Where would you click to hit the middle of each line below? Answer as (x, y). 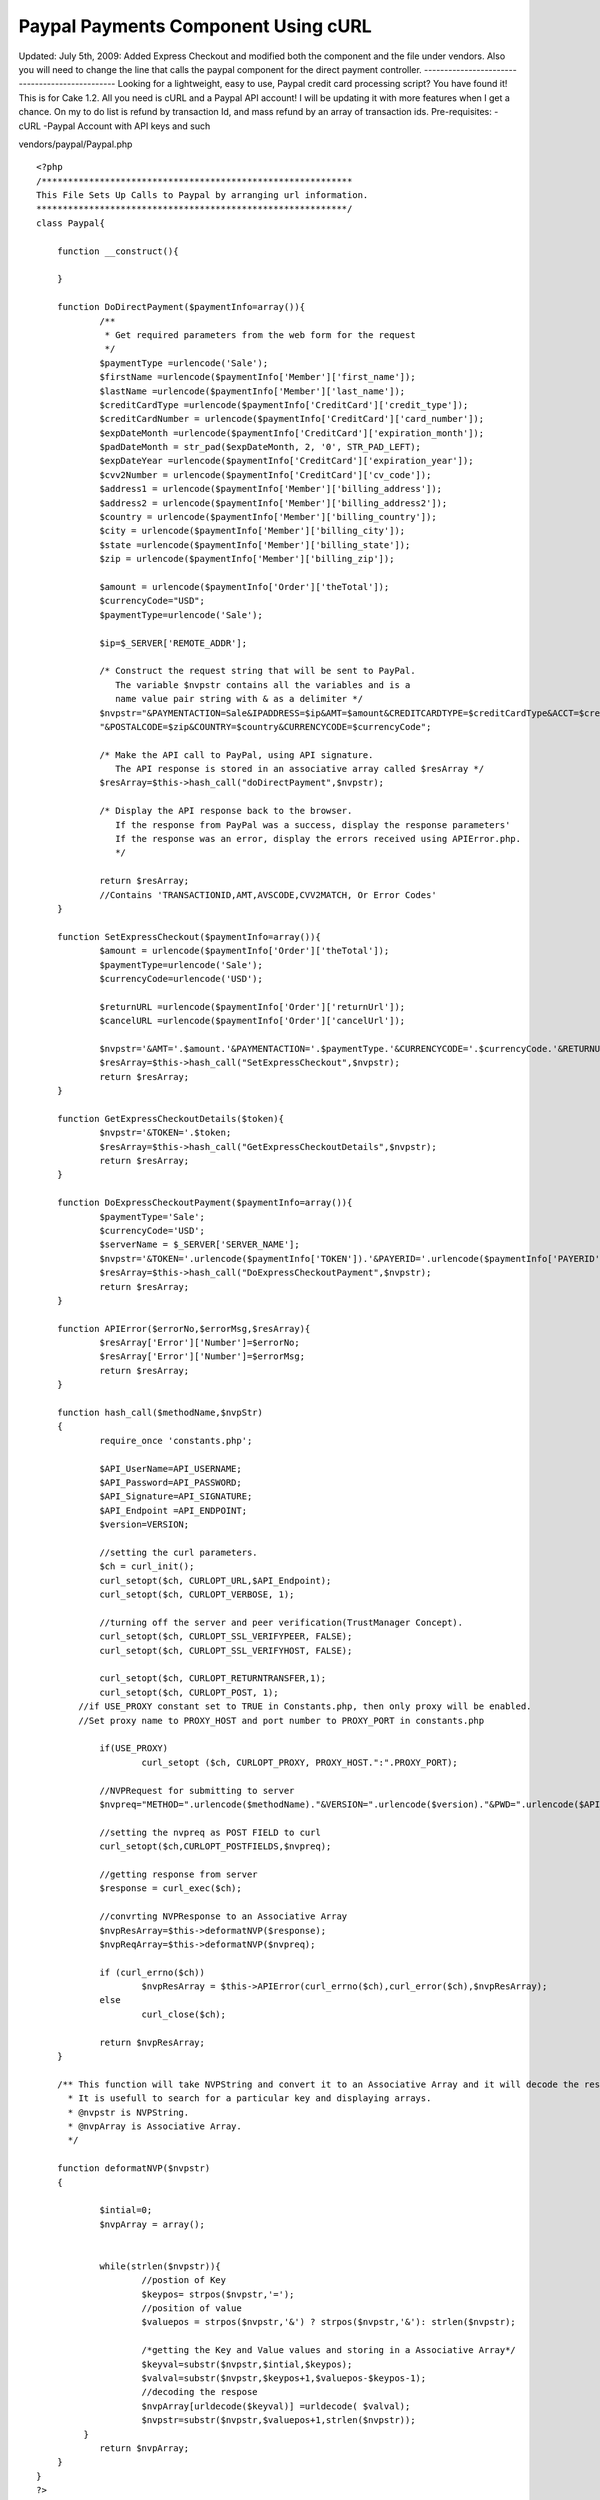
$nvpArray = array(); (152, 2224)
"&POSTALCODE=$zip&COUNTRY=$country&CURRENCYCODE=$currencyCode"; (265, 726)
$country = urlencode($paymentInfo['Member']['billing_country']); (268, 517)
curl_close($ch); (184, 2014)
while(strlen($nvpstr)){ (160, 2266)
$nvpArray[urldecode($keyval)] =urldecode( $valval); (276, 2406)
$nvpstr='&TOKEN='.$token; (165, 1133)
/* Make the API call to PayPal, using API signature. (236, 754)
